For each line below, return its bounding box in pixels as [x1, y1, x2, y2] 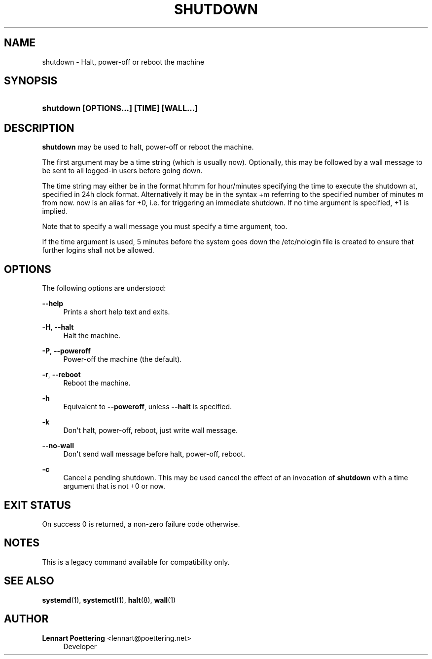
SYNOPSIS [4, 75, 58, 87]
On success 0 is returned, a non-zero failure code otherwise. [42, 519, 240, 528]
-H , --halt [42, 323, 74, 332]
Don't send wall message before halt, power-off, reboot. [63, 450, 246, 459]
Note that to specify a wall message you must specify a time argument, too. [42, 222, 288, 231]
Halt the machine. [63, 331, 120, 340]
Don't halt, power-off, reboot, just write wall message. [63, 426, 238, 435]
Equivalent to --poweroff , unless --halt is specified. [63, 402, 232, 411]
